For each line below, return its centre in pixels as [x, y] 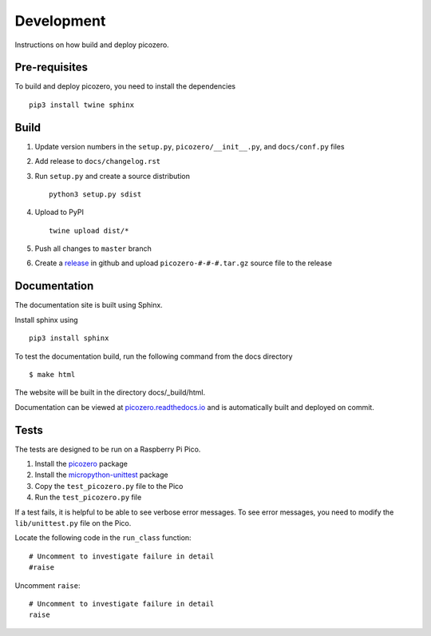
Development [60, 21]
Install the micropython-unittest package [101, 475]
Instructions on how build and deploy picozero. [92, 45]
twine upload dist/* [89, 231]
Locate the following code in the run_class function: [103, 538]
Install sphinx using [47, 320]
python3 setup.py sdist [95, 194]
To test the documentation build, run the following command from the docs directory [154, 356]
